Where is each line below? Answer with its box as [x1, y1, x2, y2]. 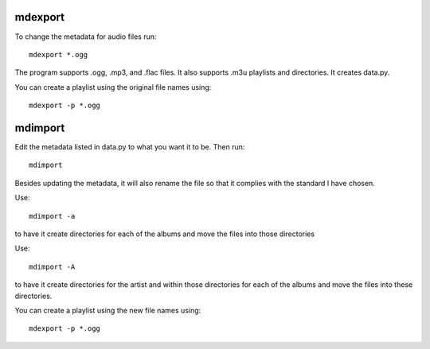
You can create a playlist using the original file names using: [14, 82, 212, 91]
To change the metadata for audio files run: [14, 32, 157, 41]
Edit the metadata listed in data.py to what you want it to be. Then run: [14, 142, 245, 151]
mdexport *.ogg [29, 50, 88, 59]
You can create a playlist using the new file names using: [14, 305, 201, 315]
